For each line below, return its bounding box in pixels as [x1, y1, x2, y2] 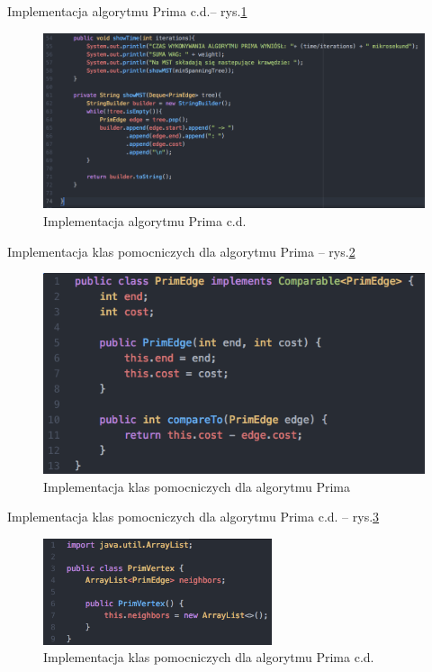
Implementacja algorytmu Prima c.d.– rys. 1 [7, 2, 247, 20]
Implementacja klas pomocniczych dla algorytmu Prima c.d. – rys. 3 [7, 507, 380, 526]
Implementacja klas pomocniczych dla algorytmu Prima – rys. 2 [7, 241, 355, 260]
